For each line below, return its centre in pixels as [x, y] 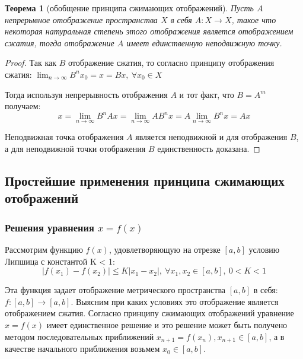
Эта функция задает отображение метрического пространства [115, 290]
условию [264, 250]
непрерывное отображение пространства [81, 19]
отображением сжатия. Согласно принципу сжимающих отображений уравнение [149, 313]
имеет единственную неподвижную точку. [204, 42]
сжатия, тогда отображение [60, 42]
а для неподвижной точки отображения [75, 149]
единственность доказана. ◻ [209, 149]
